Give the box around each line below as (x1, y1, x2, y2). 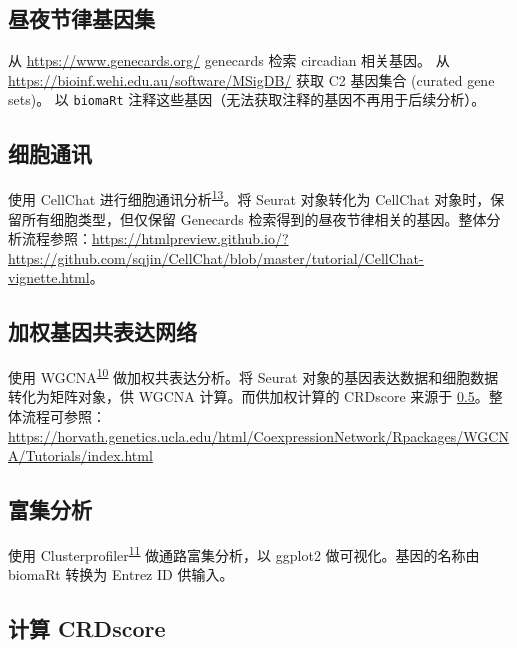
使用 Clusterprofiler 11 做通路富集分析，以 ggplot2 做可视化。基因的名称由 (8, 541, 480, 565)
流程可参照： (21, 405, 106, 426)
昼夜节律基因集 (8, 3, 155, 34)
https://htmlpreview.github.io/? (92, 228, 289, 249)
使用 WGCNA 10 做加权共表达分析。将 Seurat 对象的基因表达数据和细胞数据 (8, 364, 499, 387)
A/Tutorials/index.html (8, 445, 153, 466)
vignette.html (8, 267, 90, 288)
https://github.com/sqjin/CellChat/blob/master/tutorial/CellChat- (8, 247, 424, 268)
